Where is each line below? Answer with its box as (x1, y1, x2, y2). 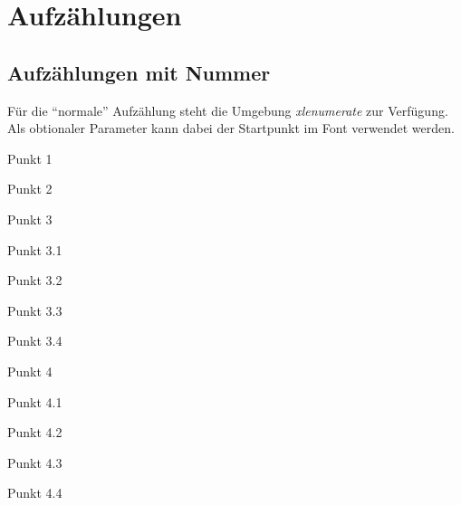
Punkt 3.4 (7, 331, 62, 350)
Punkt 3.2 (7, 271, 62, 290)
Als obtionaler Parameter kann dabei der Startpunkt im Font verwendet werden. (7, 119, 455, 138)
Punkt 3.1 (7, 240, 62, 259)
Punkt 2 (7, 179, 53, 198)
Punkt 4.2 (7, 423, 62, 442)
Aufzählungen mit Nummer (7, 58, 271, 86)
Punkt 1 (7, 148, 53, 167)
